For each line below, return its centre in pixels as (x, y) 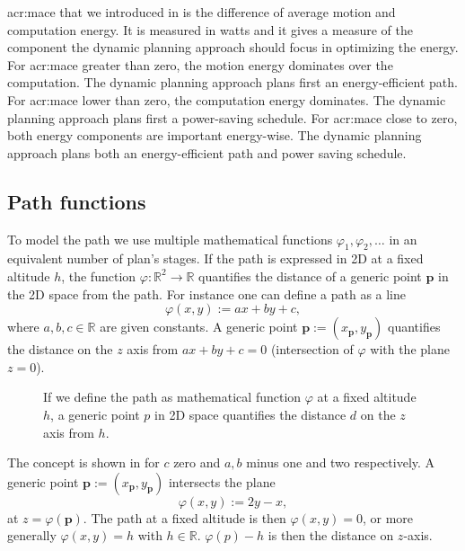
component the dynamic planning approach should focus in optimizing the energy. (233, 47)
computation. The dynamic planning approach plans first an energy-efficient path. (232, 82)
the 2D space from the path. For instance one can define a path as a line (207, 293)
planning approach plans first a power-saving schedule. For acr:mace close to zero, (232, 117)
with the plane (410, 349)
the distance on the (60, 349)
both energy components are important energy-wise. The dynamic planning (215, 135)
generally (32, 535)
